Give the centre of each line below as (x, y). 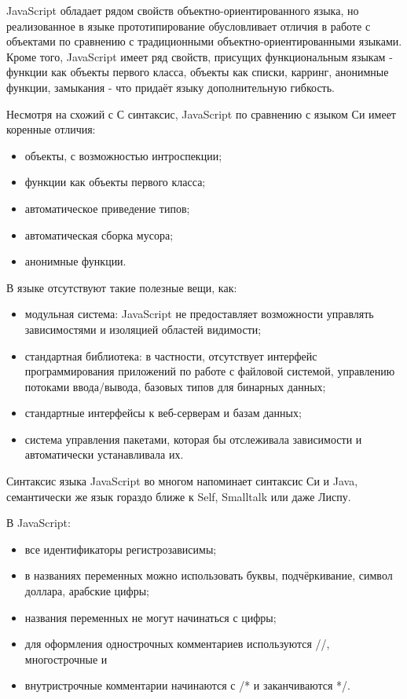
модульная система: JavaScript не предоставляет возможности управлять (199, 314)
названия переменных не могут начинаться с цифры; (150, 617)
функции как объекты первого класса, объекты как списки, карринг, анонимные (198, 72)
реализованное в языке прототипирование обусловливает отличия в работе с (189, 26)
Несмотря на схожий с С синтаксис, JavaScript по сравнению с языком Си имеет (201, 113)
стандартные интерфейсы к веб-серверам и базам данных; (163, 413)
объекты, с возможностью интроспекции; (123, 155)
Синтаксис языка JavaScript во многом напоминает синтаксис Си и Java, (182, 481)
